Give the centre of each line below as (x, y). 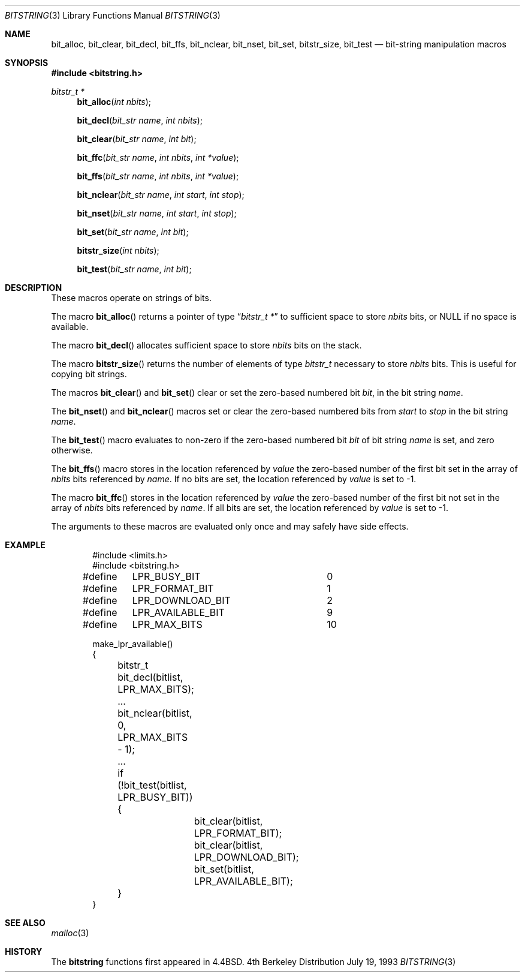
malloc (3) (70, 933)
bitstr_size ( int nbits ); (118, 250)
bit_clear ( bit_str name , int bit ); (137, 139)
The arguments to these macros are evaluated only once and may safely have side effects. (230, 526)
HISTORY (24, 952)
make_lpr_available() (133, 644)
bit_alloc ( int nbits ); (114, 102)
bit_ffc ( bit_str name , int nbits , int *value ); (158, 157)
